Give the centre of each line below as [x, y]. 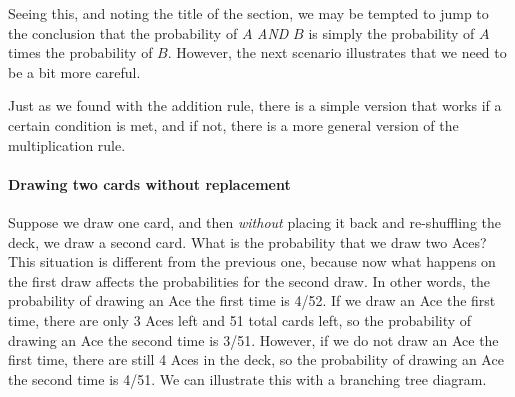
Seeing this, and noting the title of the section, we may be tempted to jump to [248, 13]
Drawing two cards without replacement [149, 183]
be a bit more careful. [74, 71]
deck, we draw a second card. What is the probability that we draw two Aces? [247, 241]
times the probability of [80, 52]
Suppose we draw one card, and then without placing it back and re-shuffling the [255, 221]
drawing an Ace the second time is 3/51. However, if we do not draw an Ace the [253, 339]
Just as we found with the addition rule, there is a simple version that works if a [255, 105]
